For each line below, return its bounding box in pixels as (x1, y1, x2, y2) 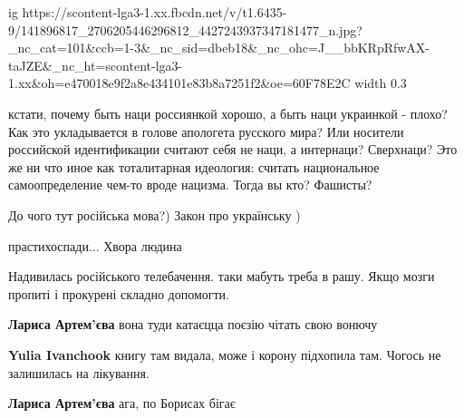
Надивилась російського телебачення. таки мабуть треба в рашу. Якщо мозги (8, 267, 435, 286)
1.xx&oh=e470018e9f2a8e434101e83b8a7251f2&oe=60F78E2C (8, 73, 351, 92)
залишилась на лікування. (8, 363, 150, 382)
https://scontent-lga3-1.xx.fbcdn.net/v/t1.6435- (22, 3, 287, 21)
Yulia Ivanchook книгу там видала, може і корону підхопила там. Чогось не (8, 345, 441, 364)
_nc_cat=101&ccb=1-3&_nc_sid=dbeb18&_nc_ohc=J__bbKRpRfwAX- (8, 38, 430, 57)
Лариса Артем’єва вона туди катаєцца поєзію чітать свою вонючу (8, 315, 378, 334)
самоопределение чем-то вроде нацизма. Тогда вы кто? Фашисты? (8, 175, 372, 194)
